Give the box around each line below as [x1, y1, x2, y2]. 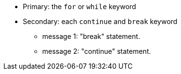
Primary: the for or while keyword [23, 2, 136, 11]
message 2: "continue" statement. [42, 47, 151, 55]
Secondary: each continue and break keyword [23, 17, 178, 25]
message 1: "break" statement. [42, 32, 140, 40]
